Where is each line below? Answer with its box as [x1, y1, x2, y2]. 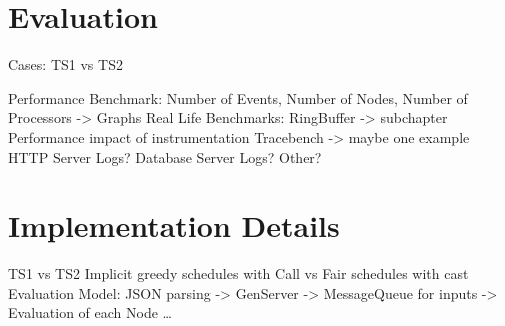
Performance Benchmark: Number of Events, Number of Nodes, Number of [8, 87, 468, 108]
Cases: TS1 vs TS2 [8, 54, 123, 75]
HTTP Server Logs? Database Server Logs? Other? [8, 146, 322, 167]
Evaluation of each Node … [8, 302, 172, 323]
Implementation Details [8, 205, 340, 246]
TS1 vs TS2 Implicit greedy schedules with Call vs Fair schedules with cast [8, 263, 469, 284]
